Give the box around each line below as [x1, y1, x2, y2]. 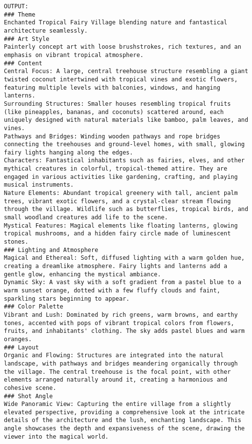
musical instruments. [4, 181, 74, 189]
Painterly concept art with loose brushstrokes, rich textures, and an [4, 43, 241, 51]
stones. [4, 238, 29, 246]
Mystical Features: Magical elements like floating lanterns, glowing [4, 222, 238, 229]
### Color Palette [4, 303, 63, 310]
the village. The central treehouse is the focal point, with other [4, 368, 231, 375]
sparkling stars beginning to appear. [4, 295, 130, 302]
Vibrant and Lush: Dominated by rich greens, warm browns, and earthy [4, 311, 238, 318]
